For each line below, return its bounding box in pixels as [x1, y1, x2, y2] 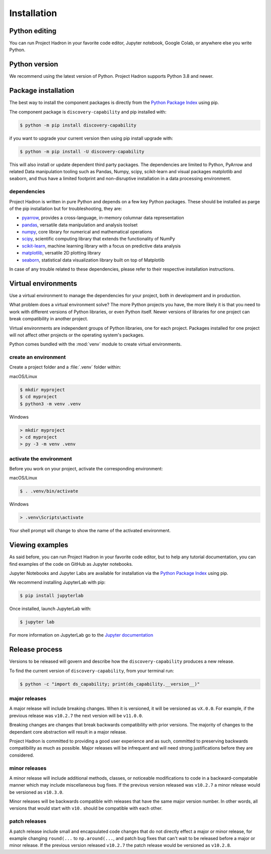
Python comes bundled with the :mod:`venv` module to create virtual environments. [9, 341, 182, 347]
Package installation [9, 86, 75, 95]
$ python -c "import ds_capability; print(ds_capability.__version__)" [20, 681, 200, 687]
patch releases [9, 818, 47, 825]
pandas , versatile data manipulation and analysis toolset [22, 221, 138, 228]
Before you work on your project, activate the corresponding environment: [9, 466, 163, 472]
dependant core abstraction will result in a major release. [9, 728, 127, 735]
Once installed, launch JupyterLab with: [9, 605, 91, 612]
